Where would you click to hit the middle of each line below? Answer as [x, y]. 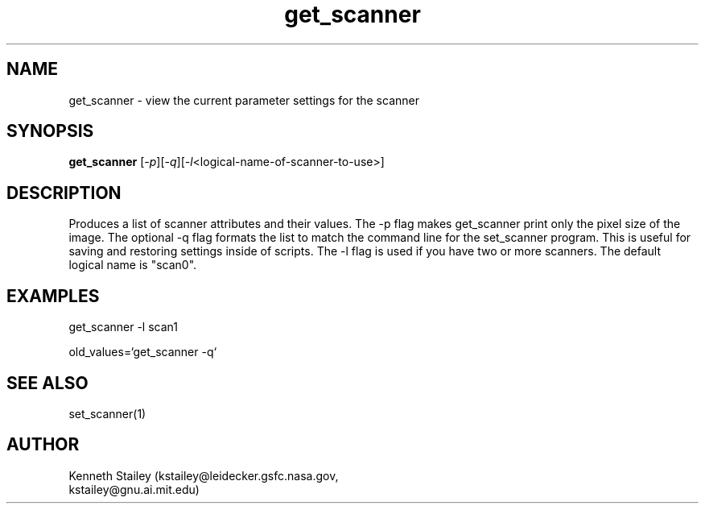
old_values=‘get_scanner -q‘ [143, 352]
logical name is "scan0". [133, 265]
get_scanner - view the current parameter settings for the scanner [244, 100]
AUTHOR [43, 445]
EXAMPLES [53, 296]
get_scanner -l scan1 [123, 327]
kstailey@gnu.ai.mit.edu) [134, 489]
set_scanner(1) [107, 413]
